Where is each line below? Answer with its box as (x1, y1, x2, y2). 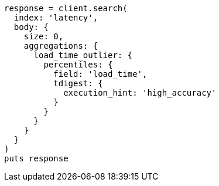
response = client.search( (4, 4, 128, 13)
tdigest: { (53, 79, 103, 88)
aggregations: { (23, 41, 98, 50)
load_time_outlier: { (33, 50, 133, 60)
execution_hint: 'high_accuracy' (63, 88, 217, 97)
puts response (4, 154, 69, 163)
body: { (13, 22, 49, 32)
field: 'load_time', (53, 69, 148, 79)
